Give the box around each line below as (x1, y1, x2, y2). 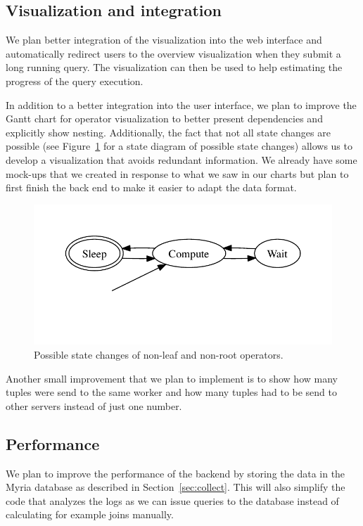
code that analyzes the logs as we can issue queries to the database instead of (6, 493, 339, 508)
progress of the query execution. (6, 73, 144, 88)
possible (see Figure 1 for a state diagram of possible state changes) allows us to (6, 139, 352, 153)
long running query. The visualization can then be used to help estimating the (6, 60, 343, 75)
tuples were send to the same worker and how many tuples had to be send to (6, 385, 338, 399)
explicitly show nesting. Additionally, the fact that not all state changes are (6, 124, 331, 139)
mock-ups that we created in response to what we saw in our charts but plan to (6, 166, 349, 181)
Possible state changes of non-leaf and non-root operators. (34, 347, 284, 361)
